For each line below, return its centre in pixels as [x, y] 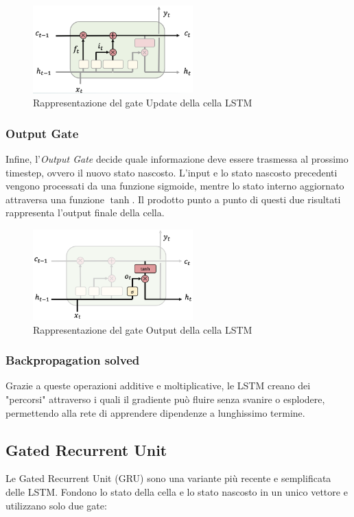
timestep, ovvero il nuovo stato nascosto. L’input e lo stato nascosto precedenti [172, 172]
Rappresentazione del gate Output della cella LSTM [143, 329]
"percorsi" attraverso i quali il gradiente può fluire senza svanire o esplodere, [165, 399]
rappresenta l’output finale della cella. [85, 212]
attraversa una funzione [55, 199]
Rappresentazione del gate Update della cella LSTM [143, 103]
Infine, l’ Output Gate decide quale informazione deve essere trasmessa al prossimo [177, 159]
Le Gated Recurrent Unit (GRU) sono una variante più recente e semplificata [168, 478]
